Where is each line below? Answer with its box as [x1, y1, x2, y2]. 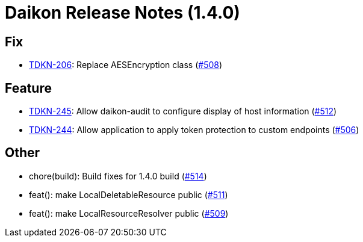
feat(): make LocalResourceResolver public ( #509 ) [29, 208, 229, 219]
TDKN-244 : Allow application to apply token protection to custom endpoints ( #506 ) [29, 125, 359, 135]
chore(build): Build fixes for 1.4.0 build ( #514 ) [29, 170, 207, 181]
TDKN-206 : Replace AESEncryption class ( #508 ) [29, 60, 223, 70]
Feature [5, 80, 52, 96]
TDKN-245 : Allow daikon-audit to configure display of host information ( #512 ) [29, 106, 337, 117]
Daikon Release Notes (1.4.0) [5, 2, 240, 23]
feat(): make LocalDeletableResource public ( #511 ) [29, 189, 228, 200]
